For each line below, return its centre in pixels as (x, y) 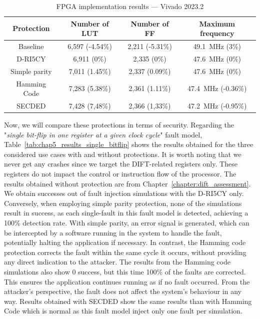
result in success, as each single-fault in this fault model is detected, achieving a (126, 213)
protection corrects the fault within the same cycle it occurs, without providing (125, 252)
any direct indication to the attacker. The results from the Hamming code (117, 262)
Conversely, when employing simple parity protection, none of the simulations (123, 203)
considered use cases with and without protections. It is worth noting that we (123, 154)
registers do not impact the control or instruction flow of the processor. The (120, 174)
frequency (217, 33)
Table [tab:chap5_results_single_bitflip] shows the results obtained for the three (129, 144)
